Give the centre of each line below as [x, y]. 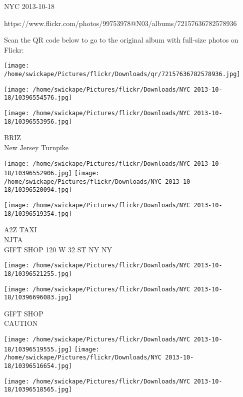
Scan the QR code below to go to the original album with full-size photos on [121, 40]
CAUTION [21, 323]
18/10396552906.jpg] [38, 173]
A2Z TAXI [20, 230]
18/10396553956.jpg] [38, 121]
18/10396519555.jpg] [38, 349]
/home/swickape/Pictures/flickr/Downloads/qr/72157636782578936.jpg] [122, 74]
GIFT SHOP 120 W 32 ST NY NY [58, 249]
